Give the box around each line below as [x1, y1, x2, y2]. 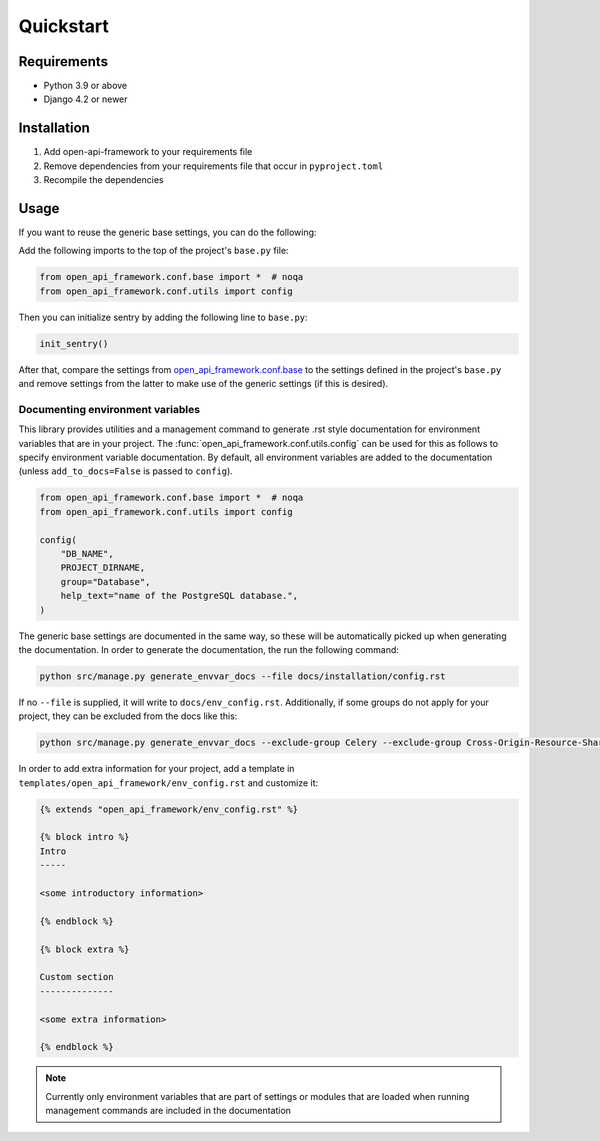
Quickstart [18, 15, 110, 37]
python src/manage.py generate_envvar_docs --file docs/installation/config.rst [39, 670, 446, 682]
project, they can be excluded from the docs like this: [18, 710, 238, 722]
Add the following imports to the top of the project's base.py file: [18, 245, 289, 257]
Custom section [39, 971, 114, 983]
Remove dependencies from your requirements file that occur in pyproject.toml [43, 160, 384, 172]
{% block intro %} [39, 831, 130, 843]
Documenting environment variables [18, 402, 200, 416]
